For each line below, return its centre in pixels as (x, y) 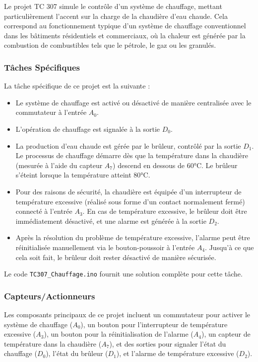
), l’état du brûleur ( (77, 353)
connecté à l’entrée (44, 211)
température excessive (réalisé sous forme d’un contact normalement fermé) (130, 201)
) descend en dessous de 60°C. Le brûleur (175, 165)
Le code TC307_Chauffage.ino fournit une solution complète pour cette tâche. (123, 274)
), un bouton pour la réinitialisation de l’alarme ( (119, 334)
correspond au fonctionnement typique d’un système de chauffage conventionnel (125, 26)
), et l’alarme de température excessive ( (178, 353)
